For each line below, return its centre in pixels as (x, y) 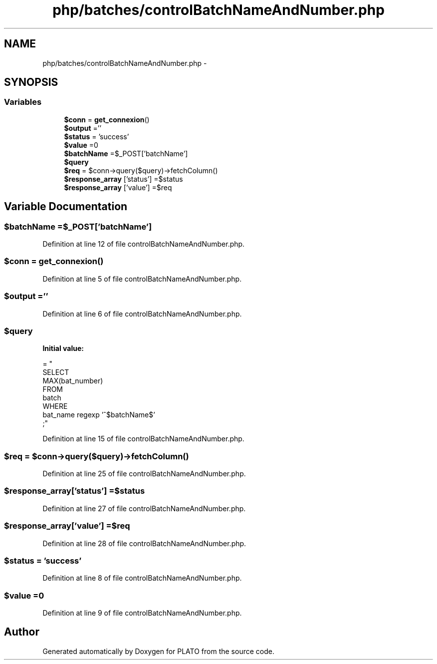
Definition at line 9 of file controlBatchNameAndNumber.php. (142, 613)
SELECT (56, 372)
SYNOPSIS (31, 82)
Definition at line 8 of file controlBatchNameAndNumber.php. (142, 578)
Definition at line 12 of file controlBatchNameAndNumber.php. (144, 244)
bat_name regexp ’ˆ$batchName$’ (99, 415)
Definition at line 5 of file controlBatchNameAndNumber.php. (142, 279)
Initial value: (63, 348)
